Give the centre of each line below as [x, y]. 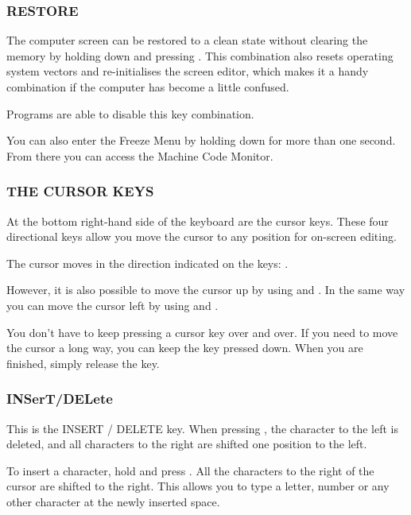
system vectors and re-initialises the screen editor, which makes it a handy [188, 71]
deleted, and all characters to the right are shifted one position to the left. [187, 444]
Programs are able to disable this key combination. [130, 113]
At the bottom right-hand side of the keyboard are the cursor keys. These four [198, 221]
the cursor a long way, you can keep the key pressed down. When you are [185, 348]
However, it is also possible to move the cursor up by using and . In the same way [206, 290]
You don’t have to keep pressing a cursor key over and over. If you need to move [202, 332]
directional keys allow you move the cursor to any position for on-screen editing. [202, 236]
